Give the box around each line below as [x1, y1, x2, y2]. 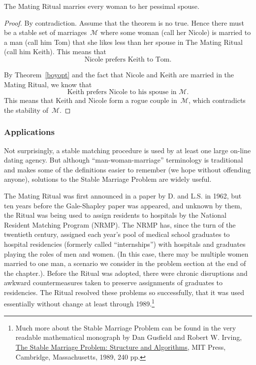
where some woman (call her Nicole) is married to [100, 27, 251, 37]
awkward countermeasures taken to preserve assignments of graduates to [4, 277, 223, 288]
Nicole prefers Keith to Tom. [84, 56, 172, 63]
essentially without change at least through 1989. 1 [4, 297, 155, 309]
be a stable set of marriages [4, 27, 87, 37]
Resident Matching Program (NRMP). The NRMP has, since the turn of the [4, 219, 236, 230]
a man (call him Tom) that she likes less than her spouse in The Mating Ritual [4, 36, 243, 47]
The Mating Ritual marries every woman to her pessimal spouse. [4, 1, 199, 11]
